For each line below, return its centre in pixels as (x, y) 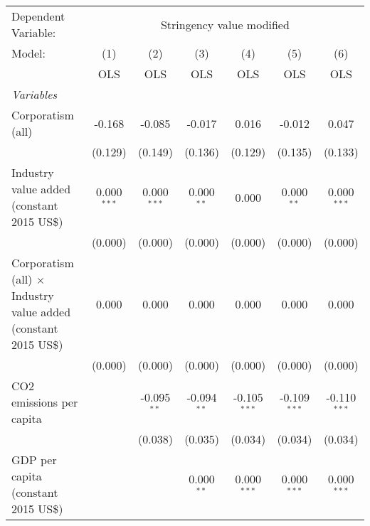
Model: (29, 53)
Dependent (38, 16)
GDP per (34, 460)
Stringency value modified (225, 24)
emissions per (45, 402)
